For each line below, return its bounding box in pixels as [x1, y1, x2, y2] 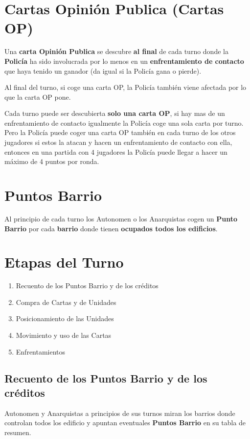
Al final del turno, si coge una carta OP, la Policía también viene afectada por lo [4, 82, 247, 92]
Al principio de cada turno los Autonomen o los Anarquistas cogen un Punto [4, 213, 238, 223]
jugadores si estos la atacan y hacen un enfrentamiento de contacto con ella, [4, 137, 232, 147]
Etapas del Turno [4, 252, 124, 272]
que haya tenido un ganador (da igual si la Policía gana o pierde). [4, 65, 202, 76]
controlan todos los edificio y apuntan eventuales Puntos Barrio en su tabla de [4, 417, 246, 428]
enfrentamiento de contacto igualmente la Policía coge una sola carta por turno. [4, 117, 244, 128]
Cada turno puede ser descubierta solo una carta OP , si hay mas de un [4, 108, 225, 118]
